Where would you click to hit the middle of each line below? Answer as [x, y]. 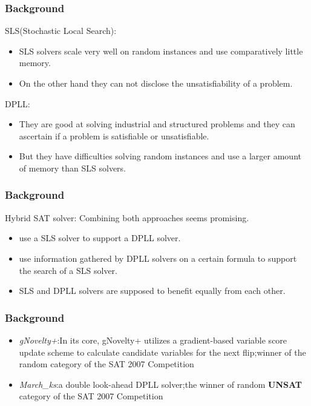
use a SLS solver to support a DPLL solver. [100, 238]
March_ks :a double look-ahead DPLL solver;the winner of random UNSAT [161, 384]
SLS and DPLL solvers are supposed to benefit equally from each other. [152, 291]
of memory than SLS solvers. [73, 168]
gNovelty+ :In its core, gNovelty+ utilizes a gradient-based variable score [153, 340]
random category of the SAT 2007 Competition [106, 364]
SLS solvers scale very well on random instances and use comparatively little [161, 51]
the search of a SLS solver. [68, 270]
